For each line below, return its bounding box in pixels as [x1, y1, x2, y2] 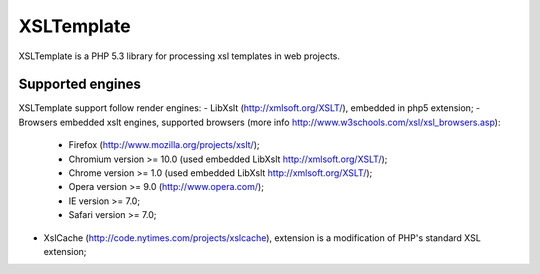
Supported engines [18, 76, 142, 93]
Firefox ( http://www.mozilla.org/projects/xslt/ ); [68, 139, 260, 151]
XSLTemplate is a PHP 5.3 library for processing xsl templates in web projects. [18, 50, 340, 62]
